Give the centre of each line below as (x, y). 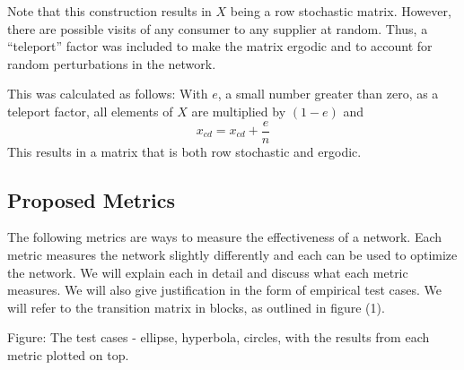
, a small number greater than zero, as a (328, 94)
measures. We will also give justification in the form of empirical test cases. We (224, 290)
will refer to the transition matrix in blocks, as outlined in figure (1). (196, 307)
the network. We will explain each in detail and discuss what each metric (208, 272)
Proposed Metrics (92, 199)
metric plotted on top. (68, 354)
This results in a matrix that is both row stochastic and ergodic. (184, 151)
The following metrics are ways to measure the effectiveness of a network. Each (225, 237)
